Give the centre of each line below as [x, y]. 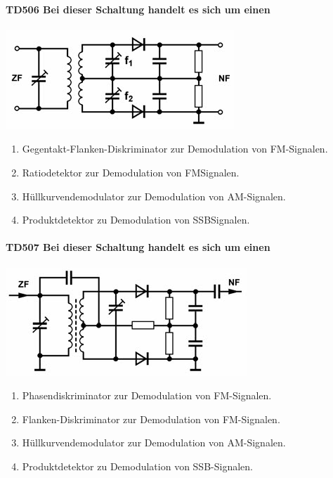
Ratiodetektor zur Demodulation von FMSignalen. [131, 172]
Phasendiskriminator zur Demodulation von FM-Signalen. [147, 395]
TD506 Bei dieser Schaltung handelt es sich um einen [138, 9]
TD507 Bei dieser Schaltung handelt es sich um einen [138, 247]
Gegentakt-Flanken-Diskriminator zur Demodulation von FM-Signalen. [175, 149]
